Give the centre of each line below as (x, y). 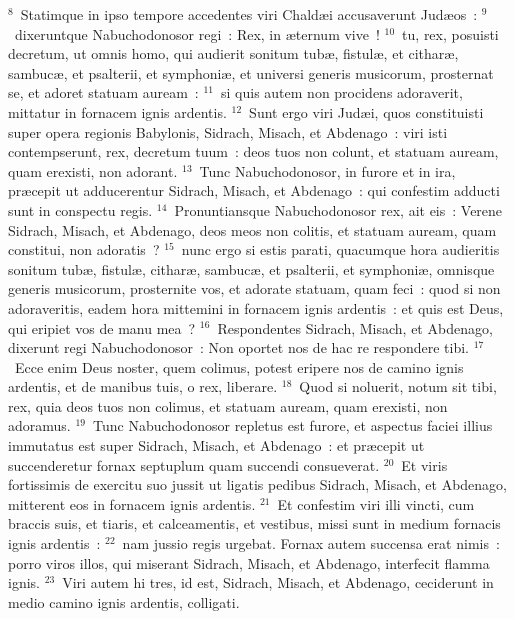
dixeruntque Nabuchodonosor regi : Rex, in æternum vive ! (197, 33)
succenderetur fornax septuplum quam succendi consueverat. (194, 464)
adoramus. (39, 425)
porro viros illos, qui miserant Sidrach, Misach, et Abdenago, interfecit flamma (249, 562)
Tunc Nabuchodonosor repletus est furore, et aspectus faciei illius (292, 425)
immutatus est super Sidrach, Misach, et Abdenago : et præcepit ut (216, 445)
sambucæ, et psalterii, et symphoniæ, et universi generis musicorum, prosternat (251, 72)
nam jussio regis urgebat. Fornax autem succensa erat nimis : (311, 543)
